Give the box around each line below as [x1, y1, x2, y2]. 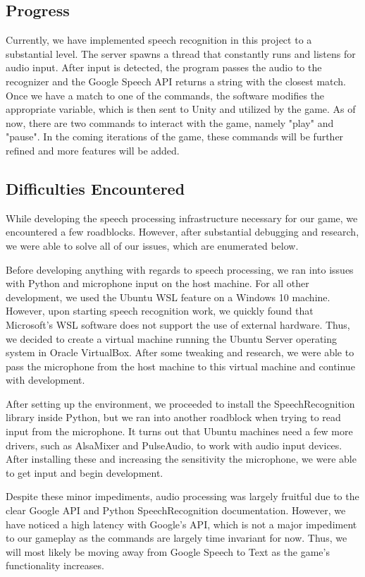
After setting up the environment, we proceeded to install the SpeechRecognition [6, 396, 355, 411]
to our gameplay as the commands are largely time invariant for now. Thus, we [6, 530, 347, 545]
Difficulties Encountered [6, 177, 185, 199]
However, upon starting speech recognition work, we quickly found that [6, 303, 314, 318]
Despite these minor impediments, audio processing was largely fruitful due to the [6, 489, 359, 504]
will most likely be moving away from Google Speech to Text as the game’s [6, 544, 330, 559]
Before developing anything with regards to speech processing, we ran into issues [6, 262, 354, 277]
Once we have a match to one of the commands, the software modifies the [6, 87, 325, 102]
